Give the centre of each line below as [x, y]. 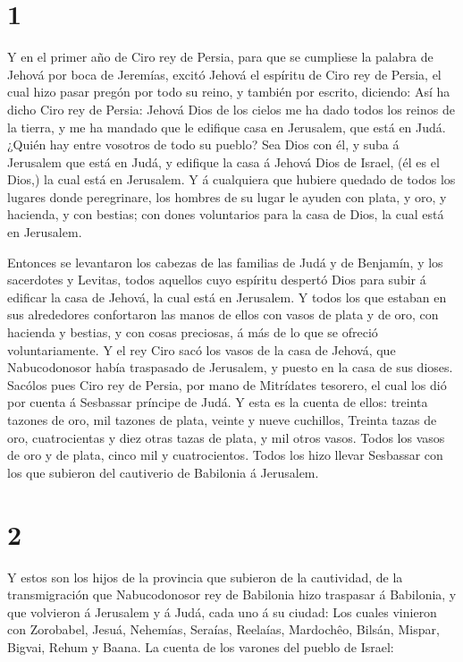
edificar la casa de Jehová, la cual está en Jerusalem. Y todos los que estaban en [227, 297]
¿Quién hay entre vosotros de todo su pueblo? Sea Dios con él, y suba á [203, 144]
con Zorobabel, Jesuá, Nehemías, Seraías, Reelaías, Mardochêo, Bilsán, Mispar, [223, 629]
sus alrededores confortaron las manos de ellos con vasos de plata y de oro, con [223, 314]
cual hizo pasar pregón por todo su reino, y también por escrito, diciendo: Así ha [229, 92]
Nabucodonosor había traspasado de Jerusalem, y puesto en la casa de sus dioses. [230, 367]
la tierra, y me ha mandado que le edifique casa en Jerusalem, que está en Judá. [227, 127]
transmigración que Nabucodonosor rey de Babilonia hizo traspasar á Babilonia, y [232, 594]
